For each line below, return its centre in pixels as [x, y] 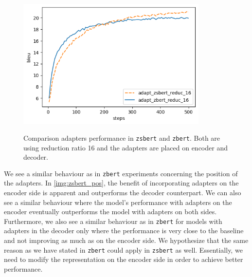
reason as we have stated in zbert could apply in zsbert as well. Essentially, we [123, 249]
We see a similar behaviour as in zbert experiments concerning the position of [121, 173]
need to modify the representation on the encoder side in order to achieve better [124, 259]
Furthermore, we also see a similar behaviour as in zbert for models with [113, 221]
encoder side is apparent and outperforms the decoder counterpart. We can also [123, 192]
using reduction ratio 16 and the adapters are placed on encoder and [126, 147]
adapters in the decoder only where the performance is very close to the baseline [124, 231]
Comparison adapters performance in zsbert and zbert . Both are [122, 138]
